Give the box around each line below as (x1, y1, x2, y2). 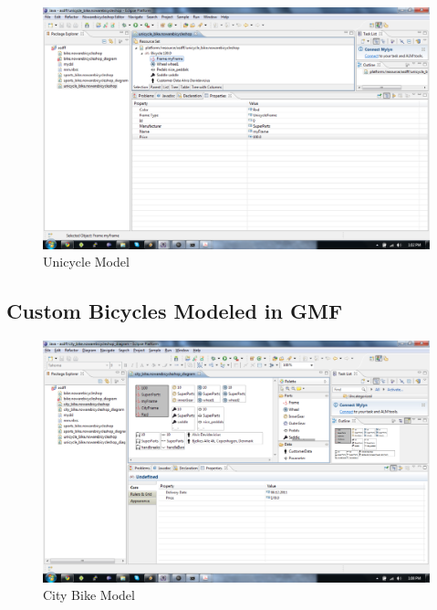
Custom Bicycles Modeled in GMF (6, 297, 343, 325)
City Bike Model (43, 585, 135, 605)
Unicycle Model (43, 252, 130, 271)
